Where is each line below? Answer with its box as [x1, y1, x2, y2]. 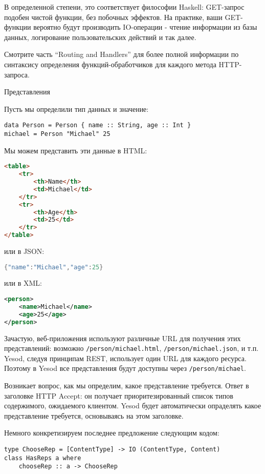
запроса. [4, 69, 30, 80]
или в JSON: [4, 246, 45, 256]
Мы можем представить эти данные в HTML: [4, 145, 147, 155]
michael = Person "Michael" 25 [4, 130, 111, 137]
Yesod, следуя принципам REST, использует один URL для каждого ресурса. [4, 352, 247, 363]
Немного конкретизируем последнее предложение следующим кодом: [4, 427, 219, 438]
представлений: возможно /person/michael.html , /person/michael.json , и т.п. [4, 343, 259, 353]
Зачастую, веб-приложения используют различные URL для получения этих [4, 332, 241, 343]
